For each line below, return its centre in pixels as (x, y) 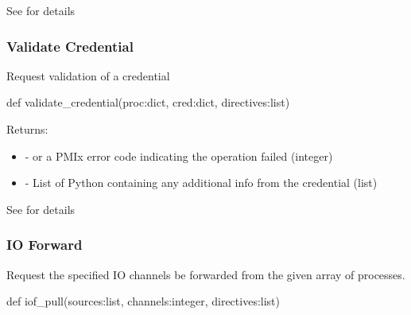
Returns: (27, 129)
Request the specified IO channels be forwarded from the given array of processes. (206, 274)
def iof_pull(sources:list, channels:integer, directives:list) (143, 301)
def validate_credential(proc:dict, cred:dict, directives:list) (148, 102)
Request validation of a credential (88, 75)
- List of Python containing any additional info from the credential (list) (201, 183)
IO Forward (45, 245)
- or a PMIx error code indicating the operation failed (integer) (179, 156)
